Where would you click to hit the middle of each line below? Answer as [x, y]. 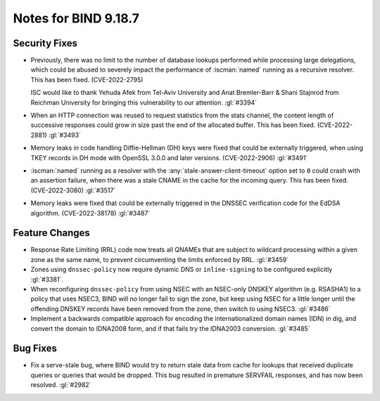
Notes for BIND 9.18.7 [76, 18]
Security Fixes [45, 43]
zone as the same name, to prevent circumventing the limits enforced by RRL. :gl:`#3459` [160, 259]
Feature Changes [52, 233]
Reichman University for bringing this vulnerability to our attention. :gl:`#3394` [144, 103]
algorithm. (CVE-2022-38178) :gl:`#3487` [90, 213]
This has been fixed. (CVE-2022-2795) [87, 79]
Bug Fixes [35, 349]
